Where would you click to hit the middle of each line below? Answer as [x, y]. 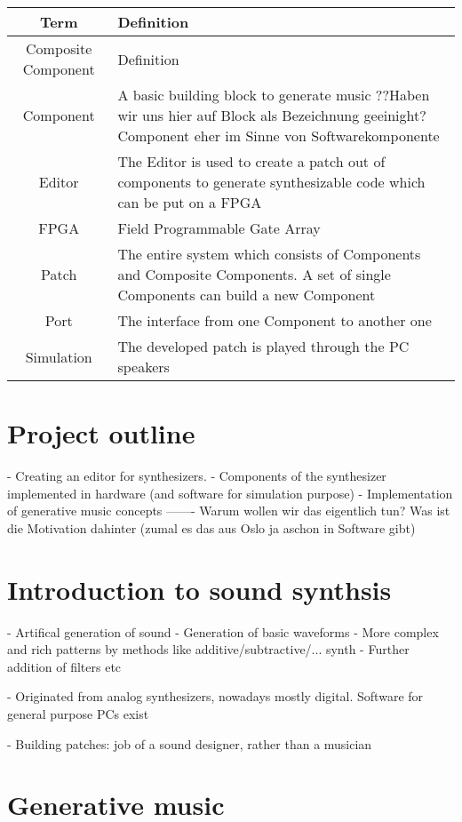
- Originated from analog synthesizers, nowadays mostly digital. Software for [215, 696]
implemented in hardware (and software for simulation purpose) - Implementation [230, 493]
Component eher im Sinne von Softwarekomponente [279, 136]
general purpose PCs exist [78, 714]
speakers [143, 367]
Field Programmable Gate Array [219, 228]
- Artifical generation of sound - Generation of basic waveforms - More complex [223, 631]
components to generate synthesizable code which [271, 182]
